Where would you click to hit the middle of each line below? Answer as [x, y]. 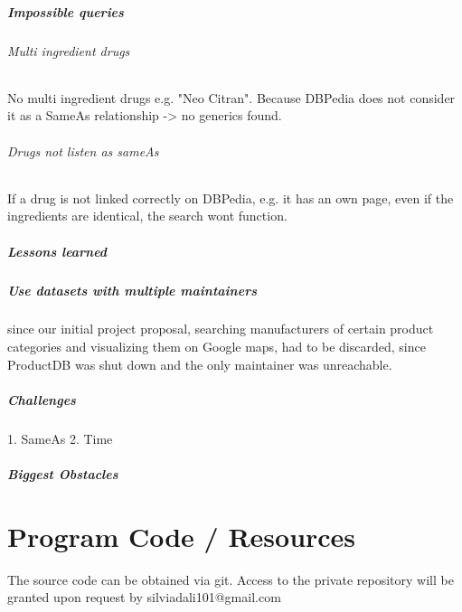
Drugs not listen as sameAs [83, 151]
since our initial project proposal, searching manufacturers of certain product [221, 329]
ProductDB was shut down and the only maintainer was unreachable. [200, 364]
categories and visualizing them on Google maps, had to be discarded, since [217, 347]
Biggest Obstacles [63, 474]
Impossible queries [66, 11]
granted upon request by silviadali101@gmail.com [144, 597]
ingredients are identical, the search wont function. [147, 216]
